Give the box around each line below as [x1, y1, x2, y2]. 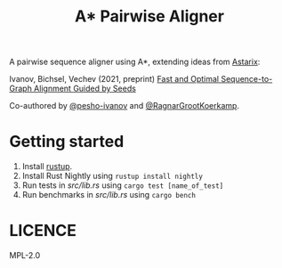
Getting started [9, 132, 125, 152]
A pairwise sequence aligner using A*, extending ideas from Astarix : [9, 56, 261, 68]
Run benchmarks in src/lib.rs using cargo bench [21, 190, 196, 200]
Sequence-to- [221, 74, 273, 85]
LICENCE [9, 221, 77, 241]
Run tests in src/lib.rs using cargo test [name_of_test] [21, 180, 224, 191]
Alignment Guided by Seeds [34, 83, 136, 94]
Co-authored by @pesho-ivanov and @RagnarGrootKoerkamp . [9, 101, 240, 111]
